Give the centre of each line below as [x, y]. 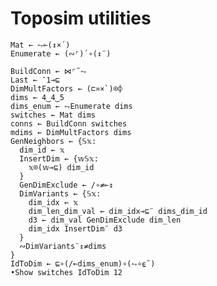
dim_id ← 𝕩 [42, 150]
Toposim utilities [81, 18]
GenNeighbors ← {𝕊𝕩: [53, 141]
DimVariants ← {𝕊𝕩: [60, 193]
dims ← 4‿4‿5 [37, 97]
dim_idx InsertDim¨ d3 [75, 228]
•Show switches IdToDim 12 [66, 272]
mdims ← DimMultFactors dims [71, 132]
